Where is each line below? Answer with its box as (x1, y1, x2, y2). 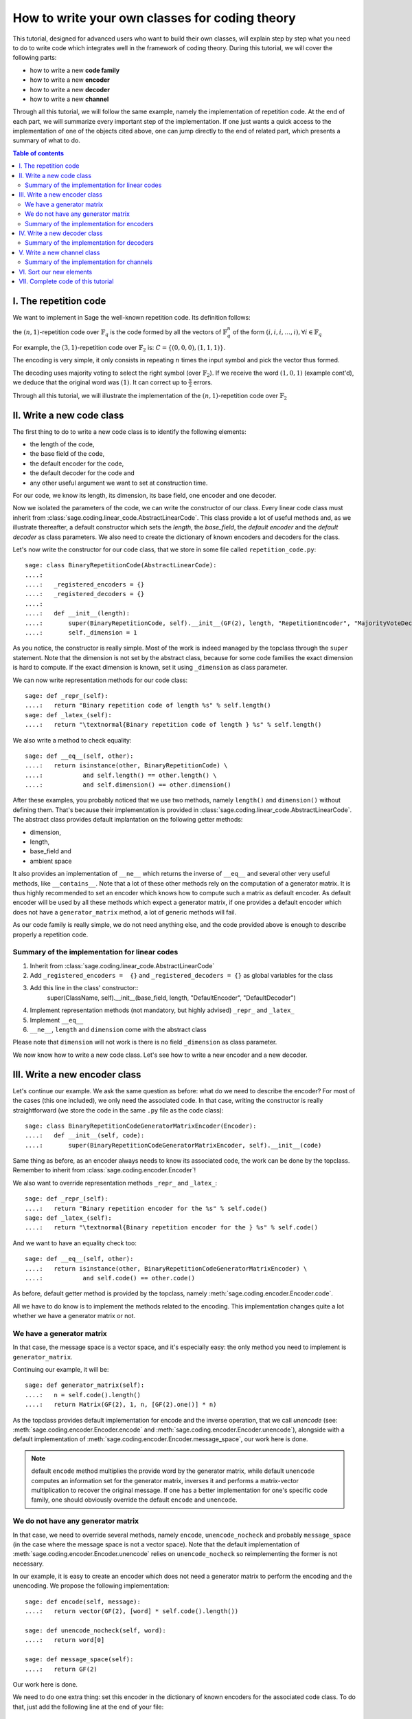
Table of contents (12, 149, 65, 157)
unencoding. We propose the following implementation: (12, 1581, 170, 1590)
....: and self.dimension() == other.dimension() (25, 781, 231, 789)
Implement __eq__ (30, 1016, 84, 1024)
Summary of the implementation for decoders (25, 239, 154, 247)
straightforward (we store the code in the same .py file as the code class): (12, 1106, 224, 1114)
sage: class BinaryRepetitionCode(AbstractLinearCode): (25, 561, 217, 569)
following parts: (12, 54, 57, 62)
